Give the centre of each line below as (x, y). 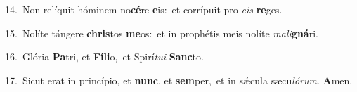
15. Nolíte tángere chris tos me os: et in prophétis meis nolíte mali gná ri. (162, 33)
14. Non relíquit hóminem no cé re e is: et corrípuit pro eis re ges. (144, 9)
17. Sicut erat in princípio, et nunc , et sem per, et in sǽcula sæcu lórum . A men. (179, 80)
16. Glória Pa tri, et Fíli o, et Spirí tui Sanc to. (104, 57)
